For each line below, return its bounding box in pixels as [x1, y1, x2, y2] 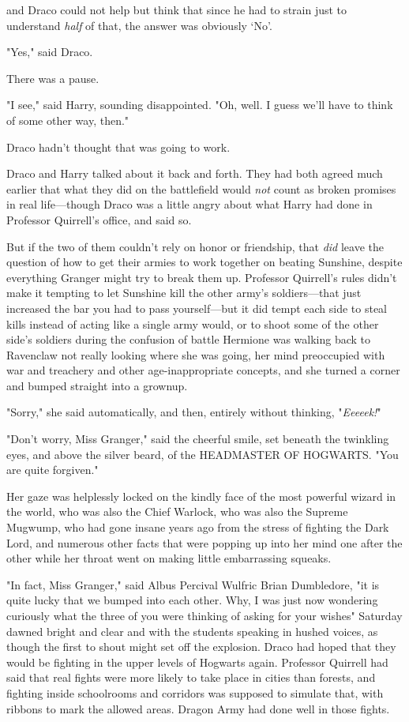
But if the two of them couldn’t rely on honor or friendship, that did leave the [6, 238, 384, 254]
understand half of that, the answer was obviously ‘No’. [6, 17, 272, 33]
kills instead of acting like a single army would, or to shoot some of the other [6, 315, 379, 332]
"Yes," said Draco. [6, 43, 93, 60]
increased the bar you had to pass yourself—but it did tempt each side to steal [6, 299, 388, 316]
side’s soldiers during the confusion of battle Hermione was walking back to [6, 331, 371, 348]
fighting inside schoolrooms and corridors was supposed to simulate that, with [6, 684, 384, 701]
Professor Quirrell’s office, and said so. [6, 211, 192, 228]
